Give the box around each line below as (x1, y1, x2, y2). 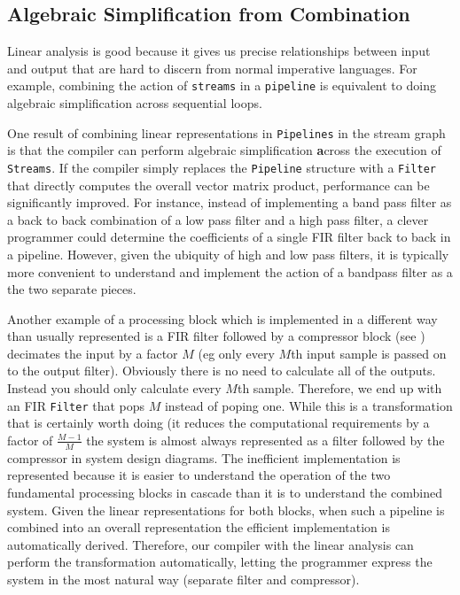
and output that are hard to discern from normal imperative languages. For (7, 58, 417, 77)
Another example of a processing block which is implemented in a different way (7, 309, 438, 328)
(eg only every (198, 344, 275, 362)
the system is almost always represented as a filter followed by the (86, 430, 445, 449)
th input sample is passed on (291, 344, 447, 362)
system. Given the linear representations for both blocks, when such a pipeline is (7, 500, 445, 519)
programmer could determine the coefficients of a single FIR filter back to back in (7, 228, 451, 246)
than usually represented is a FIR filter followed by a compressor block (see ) (7, 327, 425, 345)
